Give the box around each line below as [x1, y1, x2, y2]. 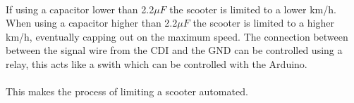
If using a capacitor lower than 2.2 [6, 1, 154, 16]
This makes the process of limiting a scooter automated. [6, 84, 248, 99]
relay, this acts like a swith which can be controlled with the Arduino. [6, 56, 307, 71]
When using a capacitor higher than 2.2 [6, 15, 178, 30]
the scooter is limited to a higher [193, 15, 334, 30]
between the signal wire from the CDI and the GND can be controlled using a [6, 43, 343, 57]
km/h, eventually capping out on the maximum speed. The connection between [6, 29, 348, 43]
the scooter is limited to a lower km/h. [169, 1, 336, 16]
